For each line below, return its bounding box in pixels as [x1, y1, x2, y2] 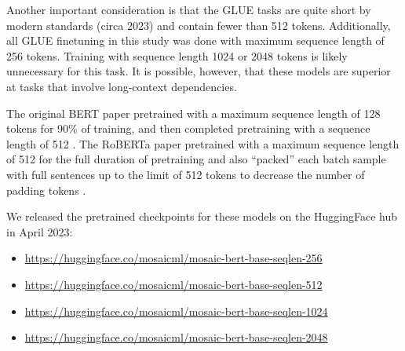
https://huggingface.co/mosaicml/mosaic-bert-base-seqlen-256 [24, 250, 323, 266]
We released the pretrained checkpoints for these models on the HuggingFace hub [6, 208, 398, 225]
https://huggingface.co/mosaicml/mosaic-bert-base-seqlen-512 [24, 276, 323, 292]
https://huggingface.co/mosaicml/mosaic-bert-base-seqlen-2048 [24, 329, 328, 346]
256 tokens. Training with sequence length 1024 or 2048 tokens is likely [6, 47, 348, 64]
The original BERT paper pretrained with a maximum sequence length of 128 [6, 104, 381, 121]
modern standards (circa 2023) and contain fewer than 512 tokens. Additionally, [6, 16, 391, 33]
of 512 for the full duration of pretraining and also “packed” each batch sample [6, 151, 386, 167]
